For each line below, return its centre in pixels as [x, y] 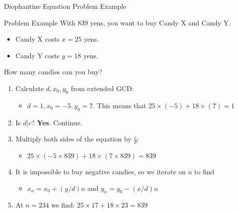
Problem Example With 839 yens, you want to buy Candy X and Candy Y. [117, 22]
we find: [63, 205]
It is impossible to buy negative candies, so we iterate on [101, 171]
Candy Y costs [37, 55]
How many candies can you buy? [53, 72]
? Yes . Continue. [57, 122]
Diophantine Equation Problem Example [65, 6]
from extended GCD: [102, 88]
